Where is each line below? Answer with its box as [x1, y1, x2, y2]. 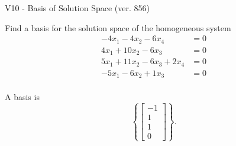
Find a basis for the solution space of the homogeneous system [5, 21, 231, 34]
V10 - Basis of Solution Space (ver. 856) [5, 2, 150, 14]
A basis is [5, 91, 40, 103]
